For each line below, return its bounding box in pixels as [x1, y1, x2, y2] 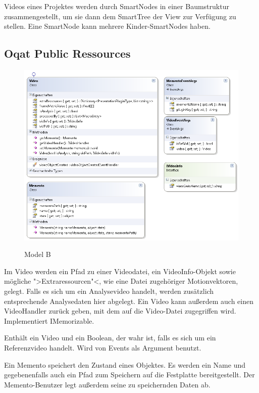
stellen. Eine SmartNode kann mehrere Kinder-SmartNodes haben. [4, 21, 211, 31]
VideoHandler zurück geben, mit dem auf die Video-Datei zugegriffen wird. [4, 305, 236, 316]
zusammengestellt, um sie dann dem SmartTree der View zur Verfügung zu [4, 11, 236, 21]
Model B [24, 249, 51, 259]
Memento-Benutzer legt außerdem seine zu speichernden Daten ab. [4, 379, 211, 389]
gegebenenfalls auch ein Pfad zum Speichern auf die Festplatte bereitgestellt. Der [4, 369, 255, 380]
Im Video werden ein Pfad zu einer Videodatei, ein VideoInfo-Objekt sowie [4, 266, 236, 276]
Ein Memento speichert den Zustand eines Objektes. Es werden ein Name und [4, 359, 246, 370]
